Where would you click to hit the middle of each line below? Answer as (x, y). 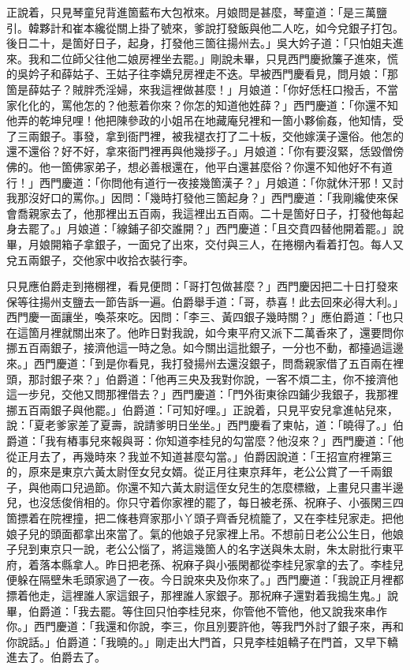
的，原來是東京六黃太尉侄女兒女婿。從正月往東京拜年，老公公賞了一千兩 (194, 472)
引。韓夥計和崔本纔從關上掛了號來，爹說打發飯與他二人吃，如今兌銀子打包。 (205, 27)
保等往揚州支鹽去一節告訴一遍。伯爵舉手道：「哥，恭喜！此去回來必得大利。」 (205, 301)
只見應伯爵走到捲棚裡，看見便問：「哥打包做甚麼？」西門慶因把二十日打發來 (202, 286)
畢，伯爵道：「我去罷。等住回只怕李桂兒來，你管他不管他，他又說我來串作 (197, 610)
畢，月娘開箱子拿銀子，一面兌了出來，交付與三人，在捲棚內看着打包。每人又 (205, 243)
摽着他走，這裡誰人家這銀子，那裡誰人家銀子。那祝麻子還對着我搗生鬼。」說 (202, 595)
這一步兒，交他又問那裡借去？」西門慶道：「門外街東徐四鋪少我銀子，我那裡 (202, 394)
